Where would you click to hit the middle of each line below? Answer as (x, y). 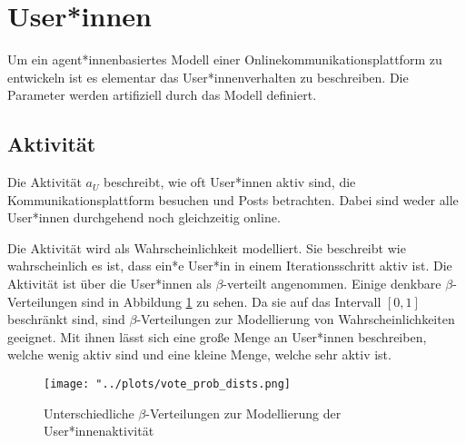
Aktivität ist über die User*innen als (109, 284)
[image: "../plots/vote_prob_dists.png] (168, 384)
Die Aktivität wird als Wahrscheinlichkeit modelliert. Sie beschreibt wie (207, 247)
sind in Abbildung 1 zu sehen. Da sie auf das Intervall (231, 301)
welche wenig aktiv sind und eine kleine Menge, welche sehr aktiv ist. (199, 354)
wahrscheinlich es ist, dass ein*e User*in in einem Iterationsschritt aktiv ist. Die (230, 266)
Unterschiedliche (89, 413)
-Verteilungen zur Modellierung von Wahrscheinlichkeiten (296, 319)
